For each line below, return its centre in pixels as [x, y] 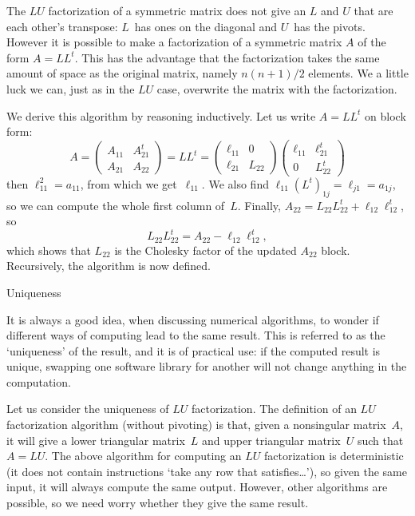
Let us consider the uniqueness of [88, 409]
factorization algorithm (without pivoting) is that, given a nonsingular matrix [196, 425]
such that [380, 440]
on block [385, 115]
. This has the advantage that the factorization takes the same [227, 57]
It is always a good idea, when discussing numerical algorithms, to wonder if [193, 319]
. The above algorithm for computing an [143, 456]
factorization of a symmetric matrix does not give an [177, 10]
